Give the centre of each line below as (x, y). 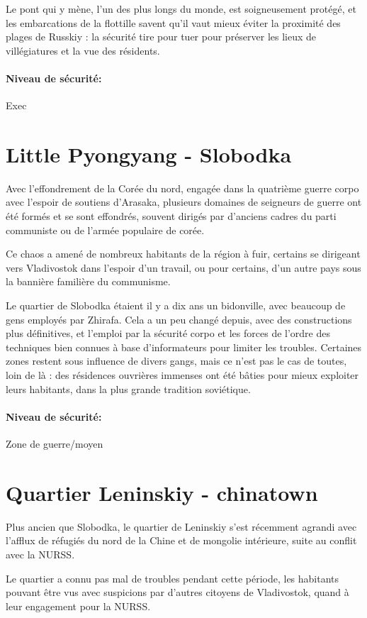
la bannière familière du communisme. (88, 281)
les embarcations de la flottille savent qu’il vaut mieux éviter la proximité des (173, 22)
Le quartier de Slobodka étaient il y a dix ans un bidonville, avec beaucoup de (176, 305)
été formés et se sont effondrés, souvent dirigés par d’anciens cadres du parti (171, 216)
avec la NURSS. (40, 554)
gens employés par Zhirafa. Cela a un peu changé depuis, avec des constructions (179, 319)
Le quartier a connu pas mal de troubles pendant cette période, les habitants (173, 578)
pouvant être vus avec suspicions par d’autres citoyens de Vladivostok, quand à (177, 592)
